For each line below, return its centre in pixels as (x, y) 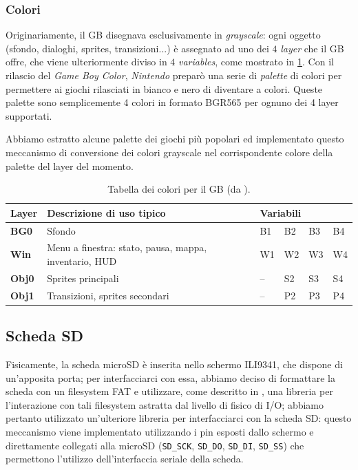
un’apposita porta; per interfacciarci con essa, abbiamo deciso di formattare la (170, 377)
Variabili (281, 212)
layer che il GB (312, 48)
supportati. (29, 115)
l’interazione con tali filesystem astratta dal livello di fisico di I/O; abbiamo (165, 404)
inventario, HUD (82, 261)
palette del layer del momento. (70, 165)
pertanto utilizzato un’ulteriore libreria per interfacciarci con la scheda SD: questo (179, 418)
